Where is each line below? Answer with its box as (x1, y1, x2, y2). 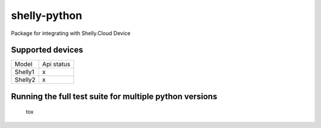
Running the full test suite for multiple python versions (11, 91, 218, 101)
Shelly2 (14, 76, 36, 84)
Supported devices (11, 45, 83, 55)
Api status (42, 60, 71, 68)
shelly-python (11, 9, 83, 22)
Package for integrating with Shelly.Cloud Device (11, 30, 131, 37)
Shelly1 (14, 68, 35, 76)
